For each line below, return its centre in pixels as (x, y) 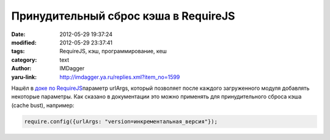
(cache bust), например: (43, 105)
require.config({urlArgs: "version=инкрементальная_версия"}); (121, 121)
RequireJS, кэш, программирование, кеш (113, 51)
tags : (18, 51)
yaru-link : (24, 77)
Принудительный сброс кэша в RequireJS (123, 16)
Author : (21, 68)
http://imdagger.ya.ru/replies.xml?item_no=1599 (120, 77)
